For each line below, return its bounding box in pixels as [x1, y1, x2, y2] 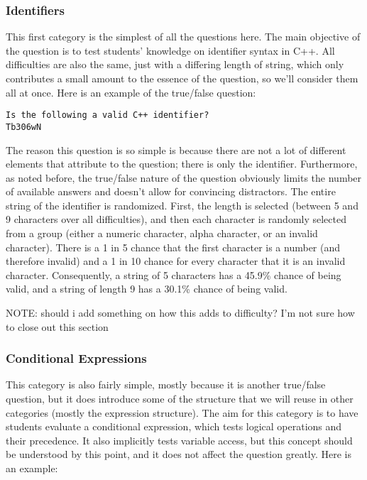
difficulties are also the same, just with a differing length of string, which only [6, 57, 344, 72]
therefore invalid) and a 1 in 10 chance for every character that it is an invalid [6, 253, 346, 268]
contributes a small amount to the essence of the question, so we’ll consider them [6, 71, 358, 85]
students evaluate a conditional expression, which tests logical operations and [6, 419, 342, 434]
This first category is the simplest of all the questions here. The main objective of [6, 29, 361, 44]
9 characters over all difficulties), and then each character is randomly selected [6, 212, 346, 227]
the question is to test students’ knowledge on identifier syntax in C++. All [6, 43, 335, 58]
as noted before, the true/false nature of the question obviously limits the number [6, 170, 362, 185]
